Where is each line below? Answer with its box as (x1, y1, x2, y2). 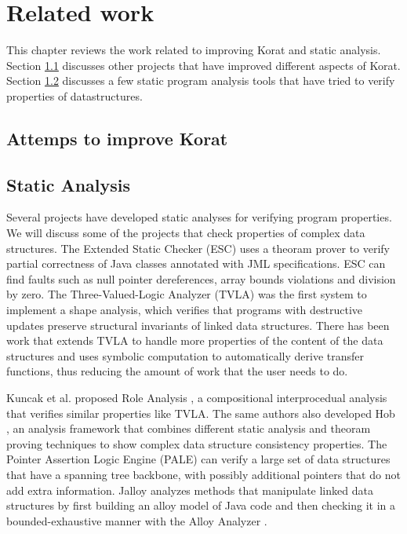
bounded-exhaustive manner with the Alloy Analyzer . (6, 512, 267, 529)
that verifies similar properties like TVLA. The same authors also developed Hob (6, 404, 395, 421)
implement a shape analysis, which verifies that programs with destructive (6, 302, 363, 318)
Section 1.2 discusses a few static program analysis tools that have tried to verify (6, 72, 395, 89)
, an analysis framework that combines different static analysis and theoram (6, 420, 371, 437)
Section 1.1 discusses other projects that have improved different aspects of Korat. (6, 57, 401, 73)
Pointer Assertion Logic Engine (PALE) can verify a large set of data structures (6, 451, 391, 467)
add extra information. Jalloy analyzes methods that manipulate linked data (6, 481, 373, 498)
